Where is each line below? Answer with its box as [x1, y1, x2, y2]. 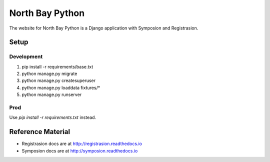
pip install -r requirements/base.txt [21, 63, 93, 69]
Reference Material [9, 127, 70, 136]
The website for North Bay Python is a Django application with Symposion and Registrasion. [9, 25, 198, 31]
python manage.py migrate [21, 70, 77, 77]
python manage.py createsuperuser [21, 77, 96, 83]
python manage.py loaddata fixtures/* [21, 84, 100, 90]
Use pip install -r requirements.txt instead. [9, 114, 96, 120]
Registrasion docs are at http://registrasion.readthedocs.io [21, 140, 142, 147]
